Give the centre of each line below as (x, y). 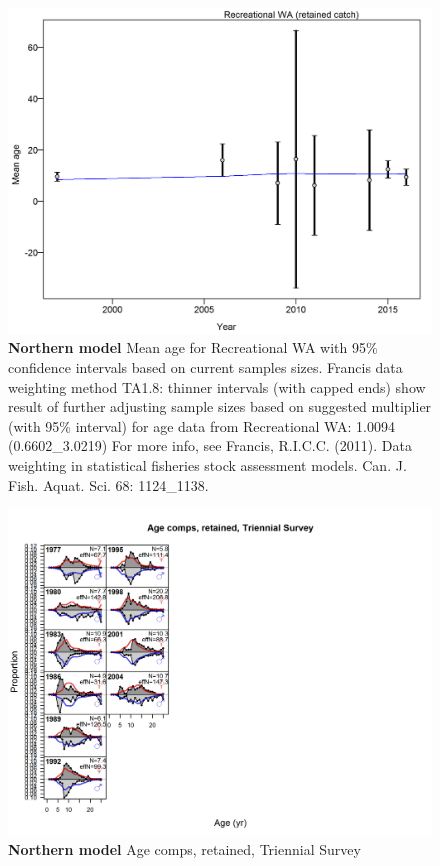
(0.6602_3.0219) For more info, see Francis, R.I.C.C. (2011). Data (210, 445)
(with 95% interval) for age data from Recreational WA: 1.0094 (201, 425)
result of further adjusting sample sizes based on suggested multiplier (220, 406)
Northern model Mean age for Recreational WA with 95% (193, 347)
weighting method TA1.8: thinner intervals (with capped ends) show (217, 386)
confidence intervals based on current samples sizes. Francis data (205, 367)
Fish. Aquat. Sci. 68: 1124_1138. (108, 484)
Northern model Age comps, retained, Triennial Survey (184, 848)
